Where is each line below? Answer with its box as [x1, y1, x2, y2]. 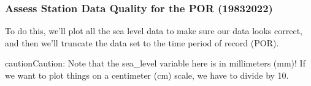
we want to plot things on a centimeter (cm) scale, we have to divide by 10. [5, 69, 289, 81]
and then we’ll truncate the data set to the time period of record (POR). [5, 36, 279, 49]
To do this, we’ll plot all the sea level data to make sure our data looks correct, [5, 24, 302, 37]
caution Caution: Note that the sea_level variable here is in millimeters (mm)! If [5, 57, 305, 70]
